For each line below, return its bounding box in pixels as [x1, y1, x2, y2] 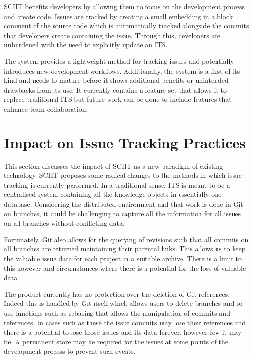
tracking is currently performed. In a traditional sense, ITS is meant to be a [4, 179, 230, 189]
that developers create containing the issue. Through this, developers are [4, 30, 221, 40]
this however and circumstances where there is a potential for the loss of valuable [4, 263, 246, 273]
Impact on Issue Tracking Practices [4, 132, 246, 152]
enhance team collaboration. [4, 103, 88, 113]
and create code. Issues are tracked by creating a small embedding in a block [4, 11, 233, 21]
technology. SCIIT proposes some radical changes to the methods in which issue [4, 170, 242, 180]
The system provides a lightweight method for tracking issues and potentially [4, 56, 234, 66]
